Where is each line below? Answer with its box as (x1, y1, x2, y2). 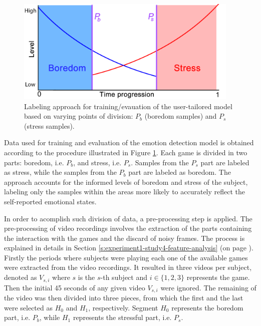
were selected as (4, 302, 53, 312)
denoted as (4, 272, 37, 282)
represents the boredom (171, 302, 243, 312)
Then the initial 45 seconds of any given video (4, 282, 145, 292)
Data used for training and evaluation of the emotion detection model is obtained (4, 137, 254, 148)
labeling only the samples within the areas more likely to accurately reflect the (4, 186, 245, 197)
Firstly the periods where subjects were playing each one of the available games (4, 252, 248, 262)
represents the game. (186, 272, 250, 282)
